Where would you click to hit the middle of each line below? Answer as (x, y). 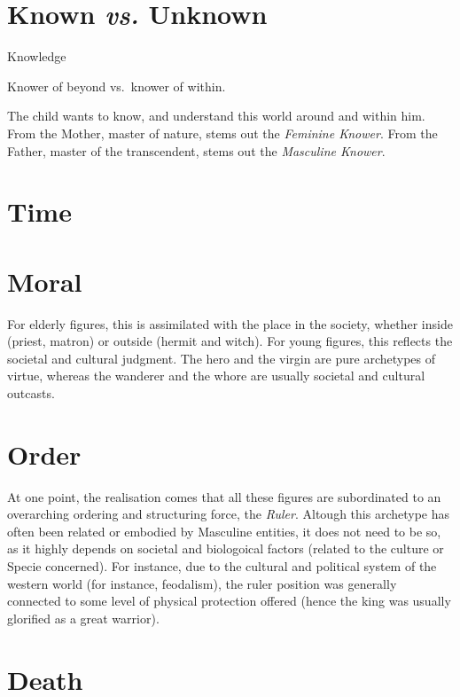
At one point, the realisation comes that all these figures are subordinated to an (224, 496)
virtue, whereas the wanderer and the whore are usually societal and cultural (216, 376)
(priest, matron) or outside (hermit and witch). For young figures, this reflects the (230, 341)
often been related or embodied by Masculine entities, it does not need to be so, (224, 531)
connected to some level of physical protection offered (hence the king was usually (229, 601)
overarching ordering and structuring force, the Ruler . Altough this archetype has (229, 514)
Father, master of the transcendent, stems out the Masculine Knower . (196, 150)
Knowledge (37, 56)
